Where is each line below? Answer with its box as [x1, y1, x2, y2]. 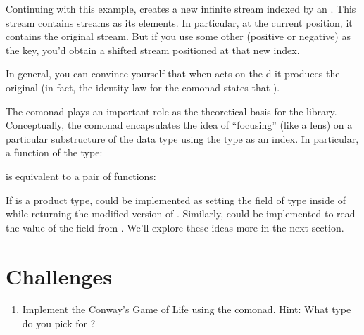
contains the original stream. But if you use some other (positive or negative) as [6, 29, 351, 44]
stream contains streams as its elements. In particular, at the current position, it [6, 15, 353, 30]
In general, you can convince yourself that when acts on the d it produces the [6, 66, 340, 81]
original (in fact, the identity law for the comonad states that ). [6, 80, 280, 94]
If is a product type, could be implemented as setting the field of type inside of [6, 192, 346, 207]
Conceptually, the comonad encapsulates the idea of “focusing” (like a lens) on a [6, 118, 353, 132]
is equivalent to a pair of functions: [6, 168, 156, 183]
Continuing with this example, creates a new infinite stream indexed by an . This [6, 1, 356, 15]
